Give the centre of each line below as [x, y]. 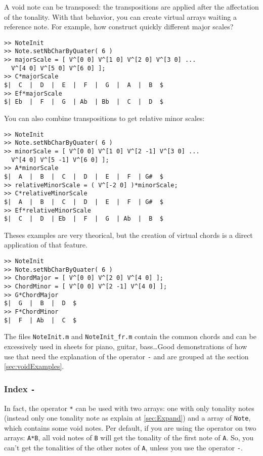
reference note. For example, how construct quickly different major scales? [119, 27]
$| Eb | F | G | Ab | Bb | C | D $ [84, 102]
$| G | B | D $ [40, 303]
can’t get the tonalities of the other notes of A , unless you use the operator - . [123, 448]
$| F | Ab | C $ [40, 320]
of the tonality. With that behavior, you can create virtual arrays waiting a [120, 16]
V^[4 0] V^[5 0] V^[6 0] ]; [58, 68]
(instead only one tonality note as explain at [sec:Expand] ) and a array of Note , [127, 418]
